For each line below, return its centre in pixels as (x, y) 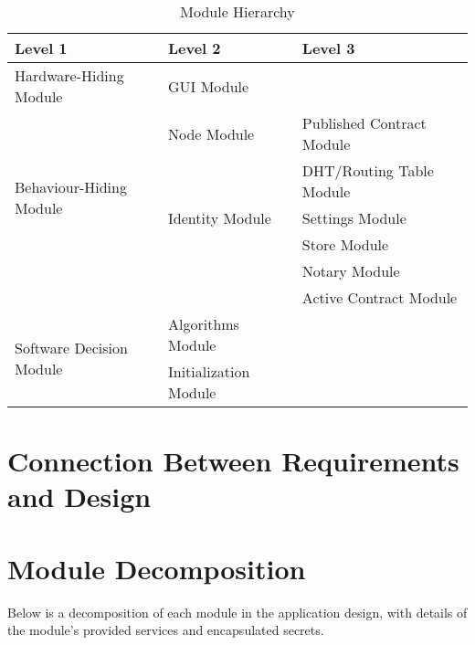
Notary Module (351, 271)
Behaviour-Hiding (71, 186)
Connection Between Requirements (233, 461)
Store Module (345, 244)
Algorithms (203, 324)
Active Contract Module (380, 297)
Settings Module (354, 218)
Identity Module (219, 218)
